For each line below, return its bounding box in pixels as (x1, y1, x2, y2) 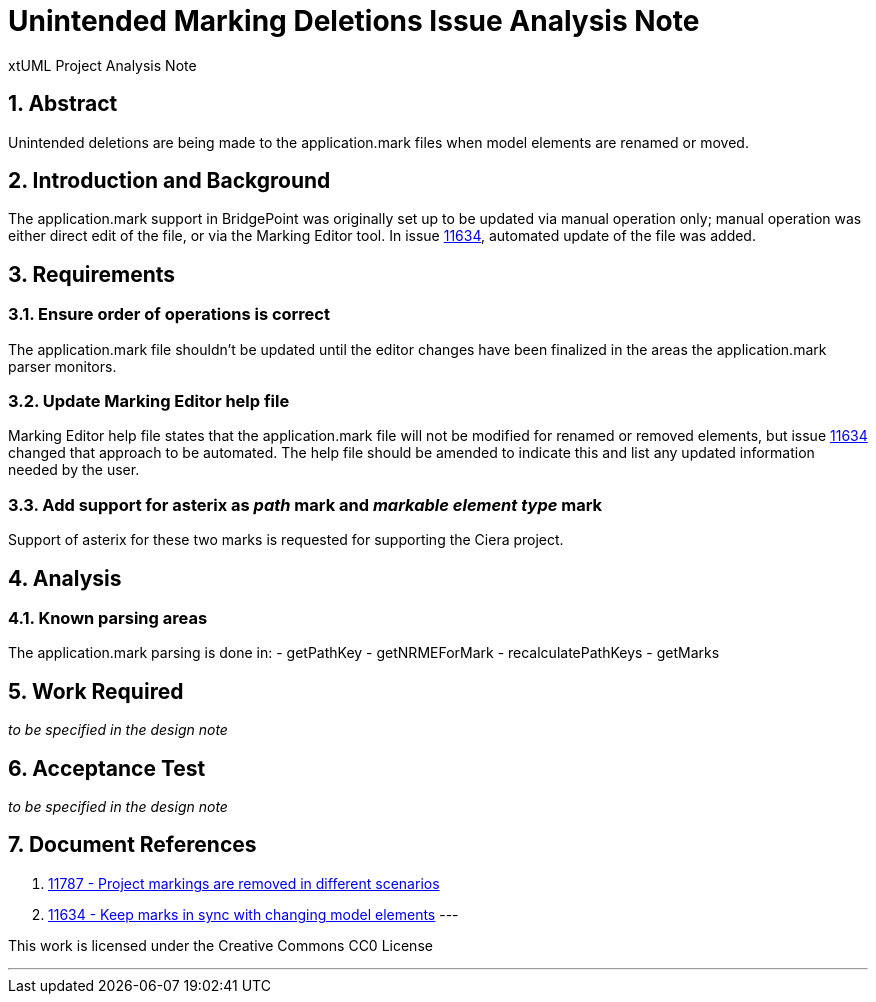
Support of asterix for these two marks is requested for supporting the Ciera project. (8, 531, 564, 549)
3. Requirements (8, 261, 176, 287)
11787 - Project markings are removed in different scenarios (48, 874, 440, 892)
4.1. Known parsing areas (8, 608, 208, 628)
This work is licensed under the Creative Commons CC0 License (8, 936, 433, 954)
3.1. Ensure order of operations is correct (8, 304, 330, 325)
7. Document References (8, 832, 257, 858)
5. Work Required (8, 678, 184, 704)
